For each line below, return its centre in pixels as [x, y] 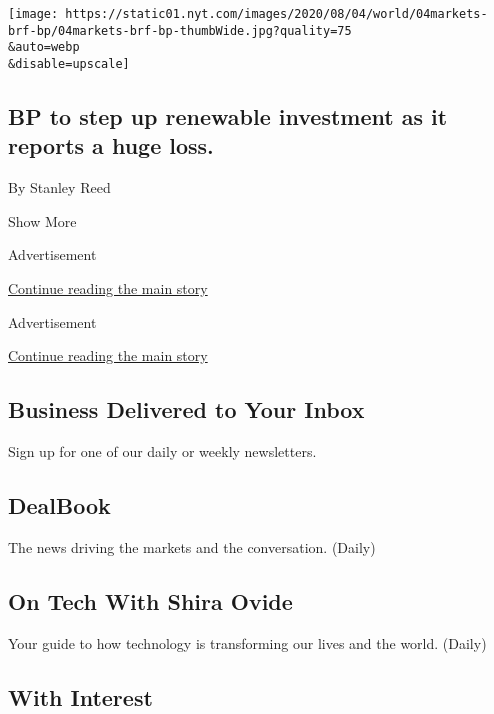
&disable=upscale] [69, 63]
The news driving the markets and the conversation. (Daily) [192, 546]
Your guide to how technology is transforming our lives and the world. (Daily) [247, 642]
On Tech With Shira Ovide [150, 600]
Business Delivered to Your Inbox [186, 409]
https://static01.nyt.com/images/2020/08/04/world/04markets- [276, 14]
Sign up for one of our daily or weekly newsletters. [162, 450]
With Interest [80, 696]
